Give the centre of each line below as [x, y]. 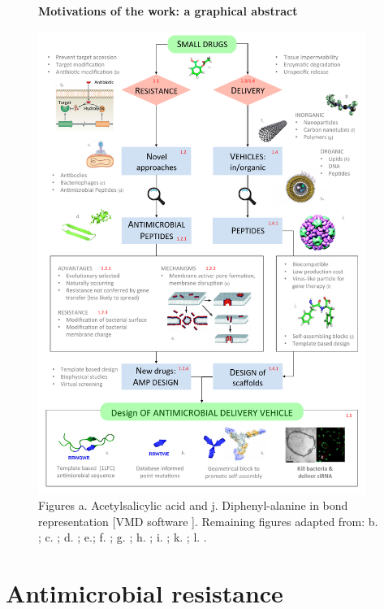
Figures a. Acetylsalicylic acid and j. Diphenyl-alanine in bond [193, 505]
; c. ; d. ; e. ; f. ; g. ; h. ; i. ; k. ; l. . [123, 537]
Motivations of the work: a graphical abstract [168, 11]
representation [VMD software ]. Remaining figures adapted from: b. [208, 521]
